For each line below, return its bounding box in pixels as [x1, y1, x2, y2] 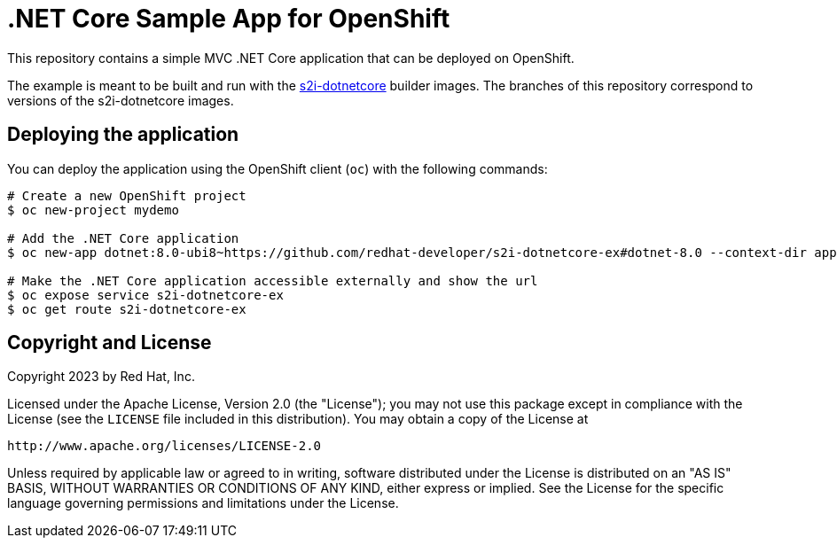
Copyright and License [7, 331, 212, 354]
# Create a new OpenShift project [7, 188, 246, 203]
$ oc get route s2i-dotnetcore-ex [7, 301, 246, 316]
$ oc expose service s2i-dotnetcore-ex [7, 287, 284, 302]
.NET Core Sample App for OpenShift [7, 4, 450, 34]
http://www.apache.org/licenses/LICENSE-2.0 [7, 439, 322, 454]
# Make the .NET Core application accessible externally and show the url [7, 273, 538, 288]
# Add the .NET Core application [7, 230, 239, 245]
